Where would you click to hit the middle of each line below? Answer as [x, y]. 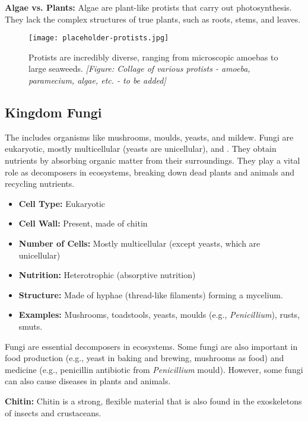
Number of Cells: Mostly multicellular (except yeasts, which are [139, 243]
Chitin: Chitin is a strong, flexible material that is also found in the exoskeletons [153, 401]
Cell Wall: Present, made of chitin [83, 223]
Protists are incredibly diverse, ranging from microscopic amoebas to [153, 57]
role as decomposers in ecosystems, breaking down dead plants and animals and [150, 172]
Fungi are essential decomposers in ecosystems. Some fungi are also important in [151, 346]
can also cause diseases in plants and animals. [88, 381]
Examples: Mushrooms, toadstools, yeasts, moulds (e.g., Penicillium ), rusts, [159, 315]
